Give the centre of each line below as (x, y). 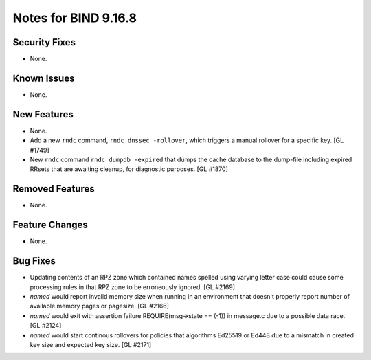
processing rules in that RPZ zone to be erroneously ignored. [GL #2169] (133, 287)
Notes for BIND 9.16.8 (75, 18)
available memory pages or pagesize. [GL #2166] (100, 306)
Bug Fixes (34, 261)
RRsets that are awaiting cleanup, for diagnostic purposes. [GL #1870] (129, 169)
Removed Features (54, 189)
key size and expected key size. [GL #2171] (91, 344)
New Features (43, 114)
